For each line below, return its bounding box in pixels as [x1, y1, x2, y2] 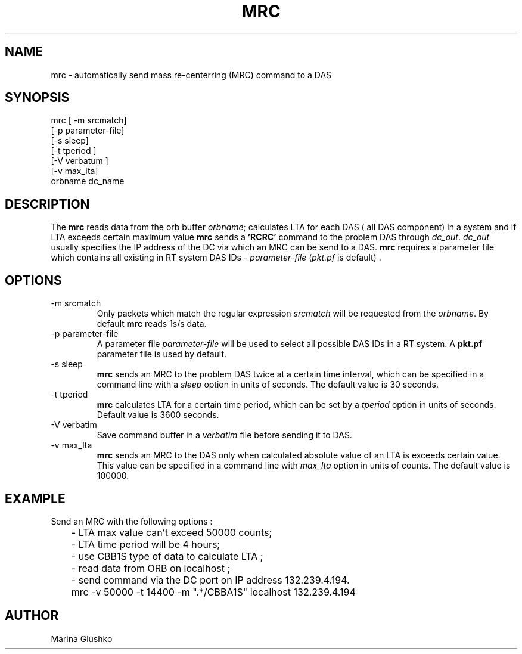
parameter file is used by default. [97, 349, 227, 359]
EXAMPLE [5, 491, 66, 506]
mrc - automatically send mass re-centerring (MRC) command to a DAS [51, 69, 332, 80]
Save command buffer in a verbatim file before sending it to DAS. [97, 430, 352, 441]
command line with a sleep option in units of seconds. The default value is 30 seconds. [97, 379, 439, 390]
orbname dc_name [51, 176, 125, 187]
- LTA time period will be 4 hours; [71, 538, 220, 550]
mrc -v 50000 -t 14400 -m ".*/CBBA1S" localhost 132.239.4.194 [71, 585, 356, 598]
